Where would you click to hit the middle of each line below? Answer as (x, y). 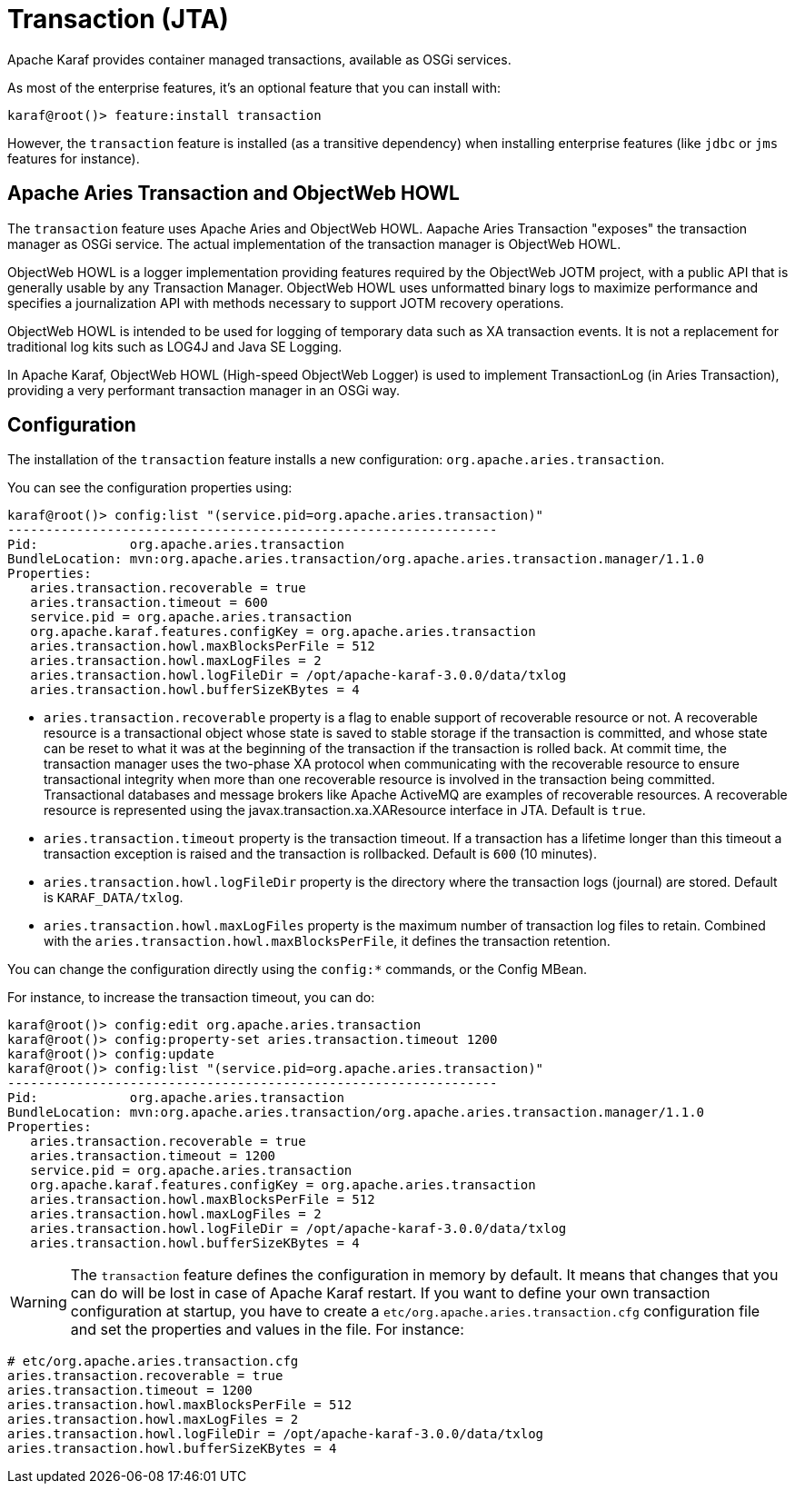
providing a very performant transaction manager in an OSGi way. (204, 390)
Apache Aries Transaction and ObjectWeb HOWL (234, 194)
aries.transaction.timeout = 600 (149, 603)
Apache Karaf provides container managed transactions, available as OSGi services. (259, 59)
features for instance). (74, 158)
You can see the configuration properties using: (150, 488)
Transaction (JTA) (118, 19)
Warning (39, 1302)
